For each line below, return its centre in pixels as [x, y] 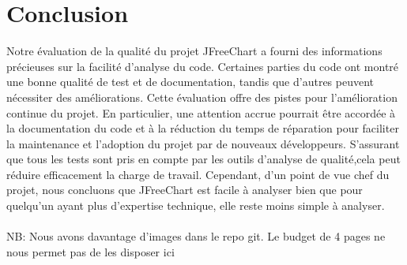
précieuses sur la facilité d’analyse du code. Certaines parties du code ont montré [203, 66]
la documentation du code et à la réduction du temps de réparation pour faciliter [203, 128]
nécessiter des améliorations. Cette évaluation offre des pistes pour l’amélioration [202, 97]
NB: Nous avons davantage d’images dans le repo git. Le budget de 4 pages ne [196, 236]
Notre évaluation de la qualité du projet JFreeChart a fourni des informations [194, 51]
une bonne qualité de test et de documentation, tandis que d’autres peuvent [190, 82]
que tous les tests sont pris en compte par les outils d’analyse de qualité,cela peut [203, 159]
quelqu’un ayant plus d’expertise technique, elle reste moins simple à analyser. [196, 205]
